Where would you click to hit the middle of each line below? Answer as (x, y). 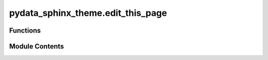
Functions (25, 30)
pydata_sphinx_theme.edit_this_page (88, 13)
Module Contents (36, 46)
